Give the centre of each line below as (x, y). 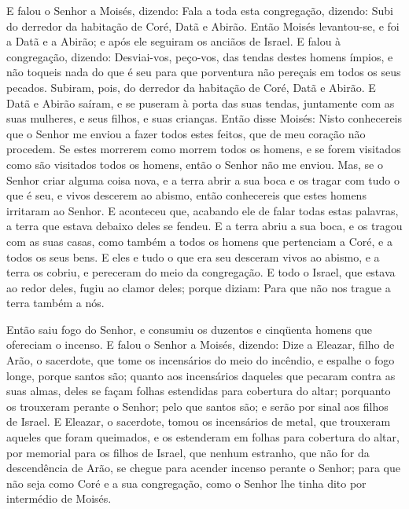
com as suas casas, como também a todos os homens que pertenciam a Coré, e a (199, 241)
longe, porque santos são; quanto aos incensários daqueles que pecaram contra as (201, 375)
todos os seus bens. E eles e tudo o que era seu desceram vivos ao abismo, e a (193, 256)
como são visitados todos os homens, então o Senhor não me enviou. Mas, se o (195, 164)
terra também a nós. (55, 303)
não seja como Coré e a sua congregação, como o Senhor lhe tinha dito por (186, 483)
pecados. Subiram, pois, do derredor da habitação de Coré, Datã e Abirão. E (191, 87)
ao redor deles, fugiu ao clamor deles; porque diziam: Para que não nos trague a (199, 287)
